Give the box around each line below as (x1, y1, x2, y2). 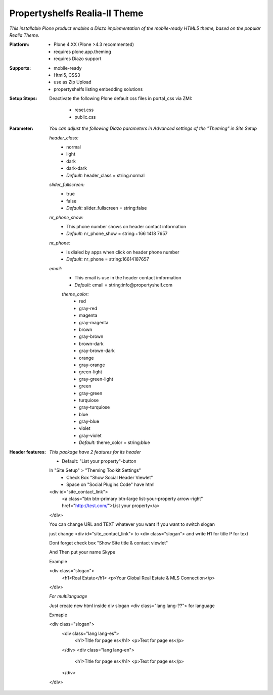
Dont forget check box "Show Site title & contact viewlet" (49, 539, 168, 545)
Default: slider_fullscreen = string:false (66, 205, 147, 211)
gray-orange (79, 362, 105, 368)
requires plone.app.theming (54, 48, 111, 55)
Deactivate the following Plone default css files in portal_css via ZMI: (49, 95, 192, 102)
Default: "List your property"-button (62, 458, 136, 464)
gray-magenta (79, 319, 109, 325)
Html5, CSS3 (54, 72, 80, 78)
